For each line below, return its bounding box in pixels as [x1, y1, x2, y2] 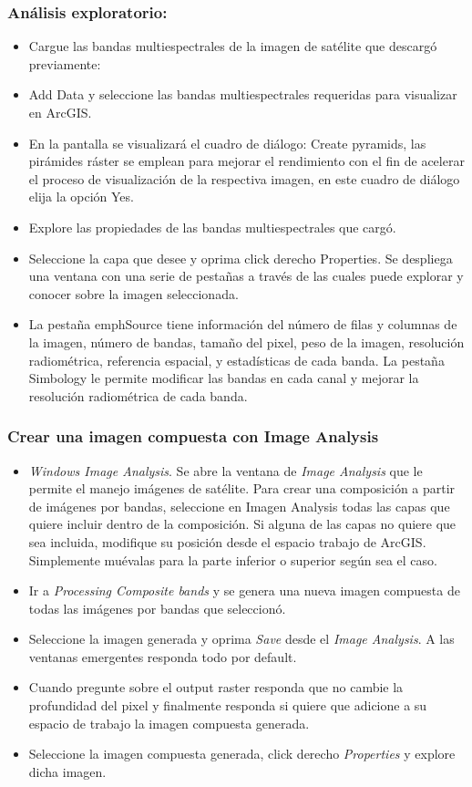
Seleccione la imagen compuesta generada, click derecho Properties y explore [28, 744, 456, 763]
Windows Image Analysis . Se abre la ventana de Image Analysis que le [28, 461, 423, 480]
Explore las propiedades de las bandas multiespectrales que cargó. [28, 217, 396, 236]
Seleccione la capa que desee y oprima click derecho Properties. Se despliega [28, 248, 453, 267]
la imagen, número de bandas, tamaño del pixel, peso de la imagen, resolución [28, 332, 465, 351]
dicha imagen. [28, 761, 107, 781]
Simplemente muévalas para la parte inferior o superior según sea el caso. [28, 550, 437, 569]
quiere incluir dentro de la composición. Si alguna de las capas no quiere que [28, 514, 457, 533]
